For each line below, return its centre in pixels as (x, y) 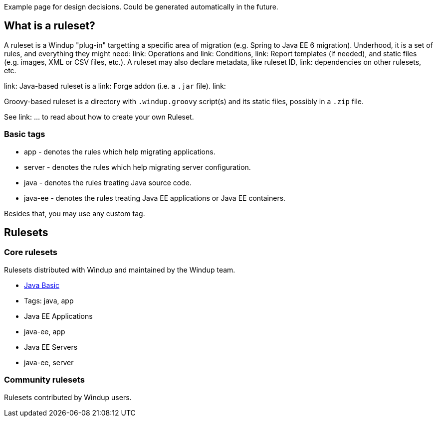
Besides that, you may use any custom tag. (75, 213)
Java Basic (42, 285)
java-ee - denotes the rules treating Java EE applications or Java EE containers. (155, 198)
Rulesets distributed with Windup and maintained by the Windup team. (120, 270)
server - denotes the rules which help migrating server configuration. (137, 167)
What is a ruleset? (50, 26)
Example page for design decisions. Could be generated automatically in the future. (141, 7)
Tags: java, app (49, 300)
